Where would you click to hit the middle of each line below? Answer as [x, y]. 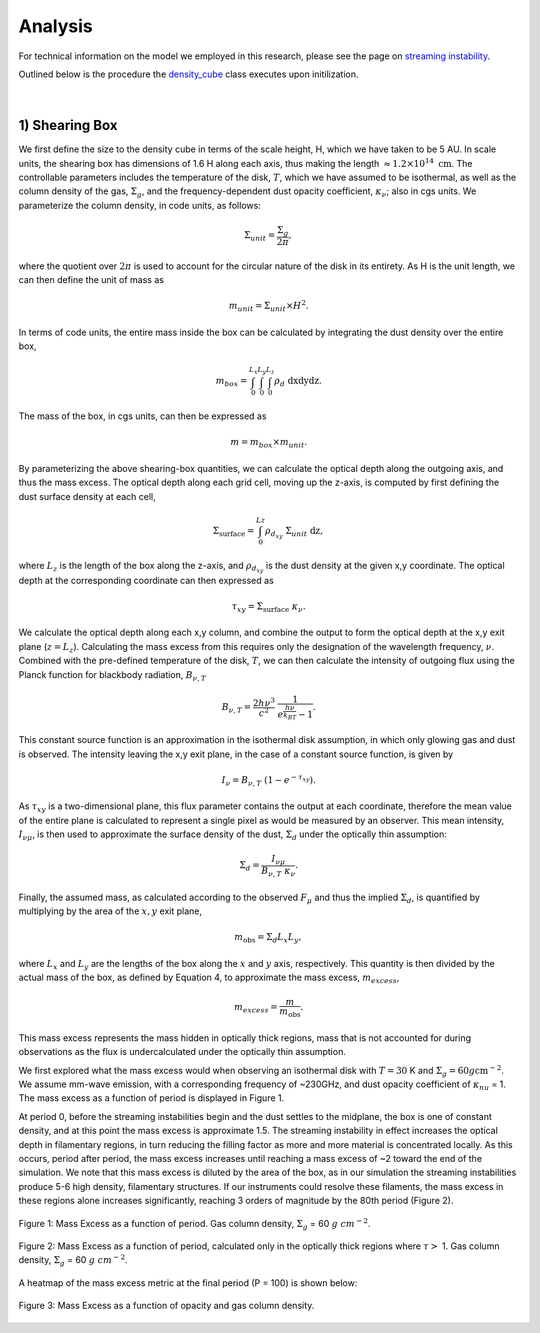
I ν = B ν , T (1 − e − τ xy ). [269, 780]
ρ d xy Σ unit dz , [294, 532]
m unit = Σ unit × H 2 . [268, 306]
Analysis [56, 26]
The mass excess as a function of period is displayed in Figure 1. [151, 1098]
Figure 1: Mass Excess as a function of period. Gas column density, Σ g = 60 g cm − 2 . [194, 1224]
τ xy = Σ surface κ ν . [268, 607]
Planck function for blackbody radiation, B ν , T [112, 675]
